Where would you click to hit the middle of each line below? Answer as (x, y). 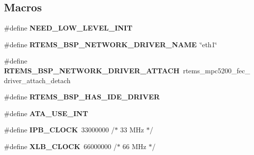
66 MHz (134, 146)
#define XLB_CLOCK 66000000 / (60, 146)
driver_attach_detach (37, 80)
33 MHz (132, 130)
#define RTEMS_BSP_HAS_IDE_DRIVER (82, 97)
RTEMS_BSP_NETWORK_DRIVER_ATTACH (92, 70)
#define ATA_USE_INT (46, 113)
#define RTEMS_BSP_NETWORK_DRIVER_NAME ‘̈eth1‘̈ (111, 44)
